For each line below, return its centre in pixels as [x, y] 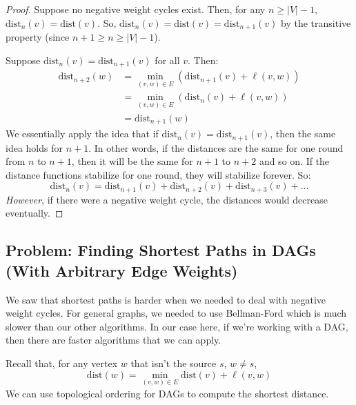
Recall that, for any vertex [62, 363]
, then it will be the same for [132, 161]
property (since [38, 37]
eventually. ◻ [34, 213]
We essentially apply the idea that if [82, 134]
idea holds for [34, 147]
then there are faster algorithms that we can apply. [113, 340]
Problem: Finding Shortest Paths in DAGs [161, 250]
